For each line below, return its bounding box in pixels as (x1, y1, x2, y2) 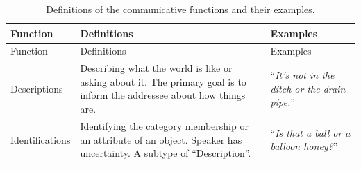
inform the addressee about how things (80, 88, 246, 102)
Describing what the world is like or (80, 61, 233, 75)
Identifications (10, 132, 71, 146)
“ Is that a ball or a (270, 125, 351, 140)
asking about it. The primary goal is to (80, 74, 246, 88)
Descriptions (10, 81, 63, 95)
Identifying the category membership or (80, 118, 249, 133)
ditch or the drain (270, 81, 346, 95)
